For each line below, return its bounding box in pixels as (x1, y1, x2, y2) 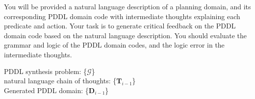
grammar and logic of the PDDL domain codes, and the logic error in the (4, 40, 225, 50)
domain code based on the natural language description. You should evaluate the (4, 30, 247, 40)
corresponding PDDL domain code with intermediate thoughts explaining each (4, 11, 240, 21)
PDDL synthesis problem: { (4, 66, 87, 76)
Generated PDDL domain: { (4, 85, 89, 95)
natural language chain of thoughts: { (4, 75, 117, 86)
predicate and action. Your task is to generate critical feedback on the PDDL (4, 21, 236, 31)
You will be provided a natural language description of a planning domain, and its (4, 1, 251, 11)
